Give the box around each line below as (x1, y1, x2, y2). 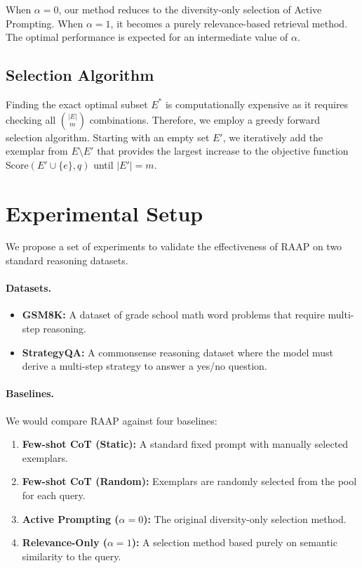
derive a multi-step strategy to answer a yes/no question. (22, 359, 267, 373)
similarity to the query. (22, 548, 121, 563)
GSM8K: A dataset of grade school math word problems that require (22, 307, 325, 322)
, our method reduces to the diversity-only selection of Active (58, 2, 322, 16)
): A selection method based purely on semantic (131, 535, 337, 550)
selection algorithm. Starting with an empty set (6, 129, 210, 144)
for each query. (22, 488, 86, 503)
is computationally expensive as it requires (165, 96, 349, 111)
